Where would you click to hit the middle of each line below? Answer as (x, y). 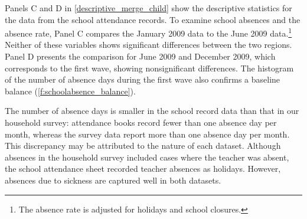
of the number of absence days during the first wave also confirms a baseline (143, 79)
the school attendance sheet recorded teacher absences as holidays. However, (143, 169)
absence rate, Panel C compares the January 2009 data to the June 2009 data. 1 (148, 32)
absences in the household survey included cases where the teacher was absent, (147, 157)
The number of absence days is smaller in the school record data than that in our (152, 111)
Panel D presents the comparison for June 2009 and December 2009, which (140, 56)
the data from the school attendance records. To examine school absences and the (153, 19)
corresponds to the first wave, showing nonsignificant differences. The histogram (149, 68)
